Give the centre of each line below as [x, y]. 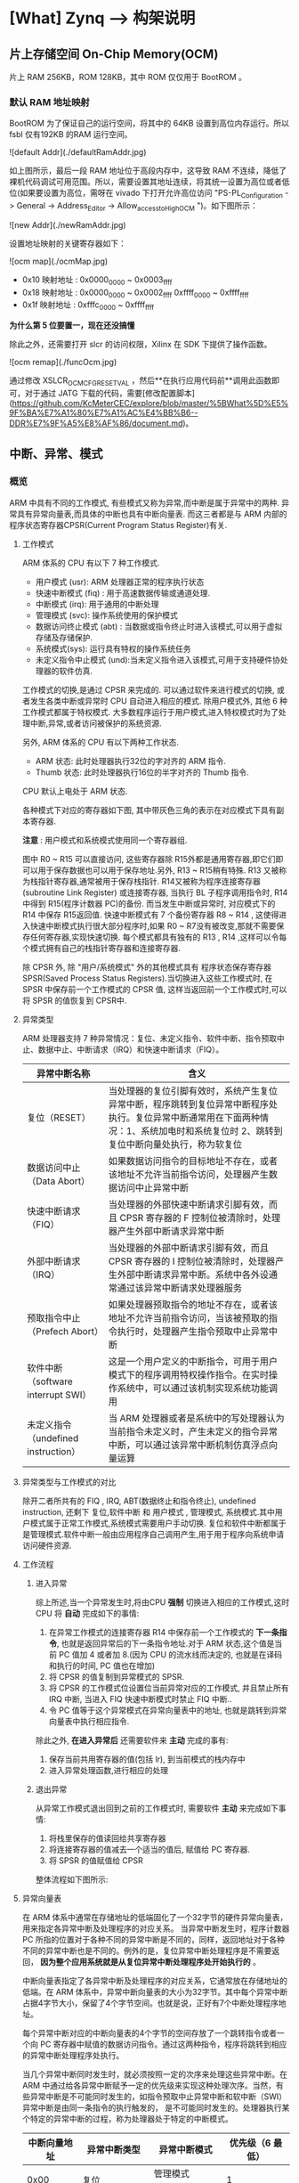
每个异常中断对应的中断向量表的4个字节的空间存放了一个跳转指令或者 [149, 2032]
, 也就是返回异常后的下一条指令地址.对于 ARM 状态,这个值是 [166, 1643]
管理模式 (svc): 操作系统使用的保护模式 [106, 615]
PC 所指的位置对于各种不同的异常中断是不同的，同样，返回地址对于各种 [153, 1939]
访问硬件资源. [47, 1545]
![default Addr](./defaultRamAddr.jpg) [78, 152]
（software [49, 1381]
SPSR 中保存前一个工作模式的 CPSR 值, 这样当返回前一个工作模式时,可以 [154, 989]
